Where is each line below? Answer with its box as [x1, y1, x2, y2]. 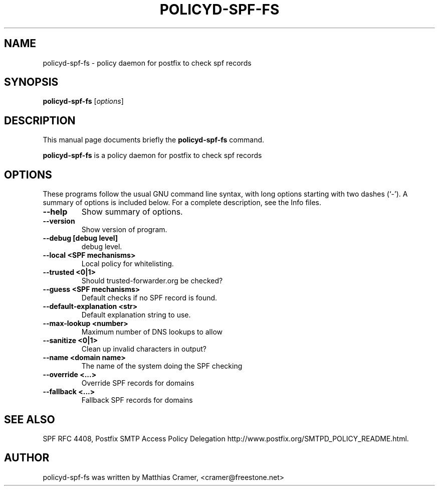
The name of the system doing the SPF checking [81, 362, 243, 371]
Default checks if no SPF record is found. [81, 293, 217, 302]
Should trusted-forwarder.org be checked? [81, 276, 223, 285]
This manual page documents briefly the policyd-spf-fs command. [43, 135, 265, 144]
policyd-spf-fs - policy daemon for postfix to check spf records [43, 58, 252, 67]
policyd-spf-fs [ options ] [43, 97, 124, 106]
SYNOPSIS [4, 76, 59, 89]
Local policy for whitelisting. [81, 259, 174, 268]
